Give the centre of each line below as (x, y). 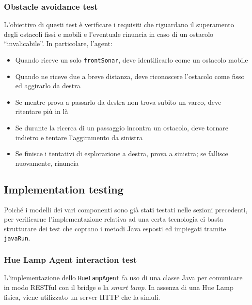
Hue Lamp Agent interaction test (71, 259)
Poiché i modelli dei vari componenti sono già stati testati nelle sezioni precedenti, (126, 209)
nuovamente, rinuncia (47, 163)
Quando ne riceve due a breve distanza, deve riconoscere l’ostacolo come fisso (130, 76)
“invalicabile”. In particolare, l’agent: (58, 43)
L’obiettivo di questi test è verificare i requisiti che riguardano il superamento (119, 24)
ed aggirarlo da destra (48, 86)
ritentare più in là (42, 111)
